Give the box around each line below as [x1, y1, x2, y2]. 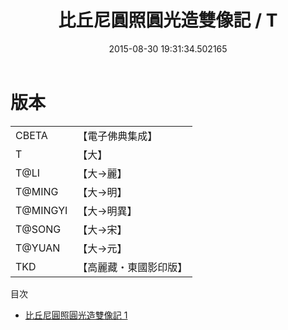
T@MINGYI [15, 203, 68, 217]
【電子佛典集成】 [77, 129, 158, 143]
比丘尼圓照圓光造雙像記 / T [58, 9, 278, 32]
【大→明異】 [77, 204, 138, 218]
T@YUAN [15, 241, 61, 255]
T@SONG [15, 222, 62, 236]
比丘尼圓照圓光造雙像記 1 [24, 309, 128, 321]
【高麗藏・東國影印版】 [77, 260, 188, 274]
